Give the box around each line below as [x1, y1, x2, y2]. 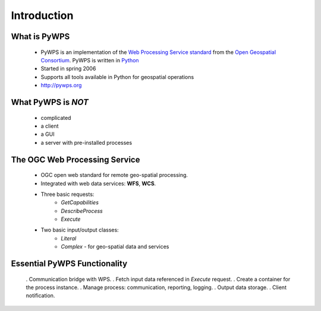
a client [40, 122, 59, 129]
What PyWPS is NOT [11, 97, 89, 107]
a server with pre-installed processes [40, 139, 133, 146]
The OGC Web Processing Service [11, 154, 140, 164]
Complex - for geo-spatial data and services [61, 243, 169, 250]
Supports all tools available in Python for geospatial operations [40, 73, 194, 80]
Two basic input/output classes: [40, 226, 119, 234]
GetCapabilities [61, 199, 99, 206]
